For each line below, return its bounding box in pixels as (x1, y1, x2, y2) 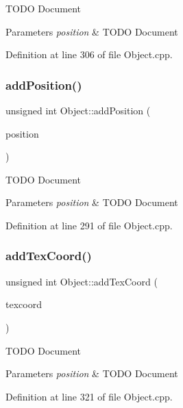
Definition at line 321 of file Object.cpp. (5, 389, 173, 403)
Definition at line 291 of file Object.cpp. (5, 218, 173, 232)
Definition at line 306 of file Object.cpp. (5, 47, 173, 62)
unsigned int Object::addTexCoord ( (5, 274, 158, 288)
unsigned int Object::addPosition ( (5, 103, 151, 117)
